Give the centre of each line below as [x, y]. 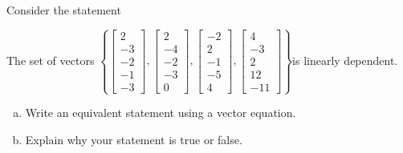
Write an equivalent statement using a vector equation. [161, 113]
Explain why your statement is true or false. [134, 139]
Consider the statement [64, 10]
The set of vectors [51, 60]
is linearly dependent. [345, 60]
